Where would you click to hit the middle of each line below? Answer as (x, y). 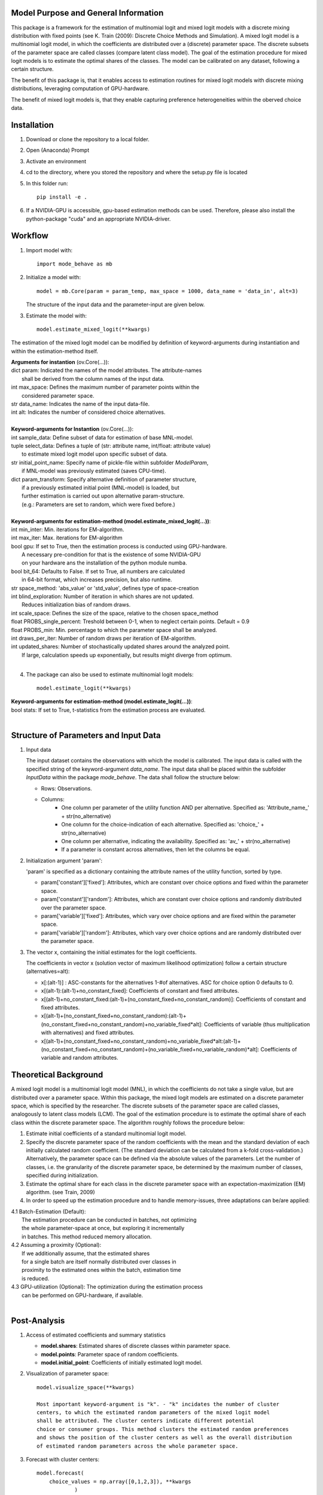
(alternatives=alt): (48, 971)
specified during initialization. (62, 1176)
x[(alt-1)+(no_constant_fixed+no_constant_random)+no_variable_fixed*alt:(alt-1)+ (141, 1041)
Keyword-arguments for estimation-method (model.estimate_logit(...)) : (102, 701)
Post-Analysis (38, 1321)
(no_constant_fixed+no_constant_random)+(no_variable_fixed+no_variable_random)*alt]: (150, 1049)
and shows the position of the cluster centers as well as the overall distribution (164, 1438)
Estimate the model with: (56, 315)
